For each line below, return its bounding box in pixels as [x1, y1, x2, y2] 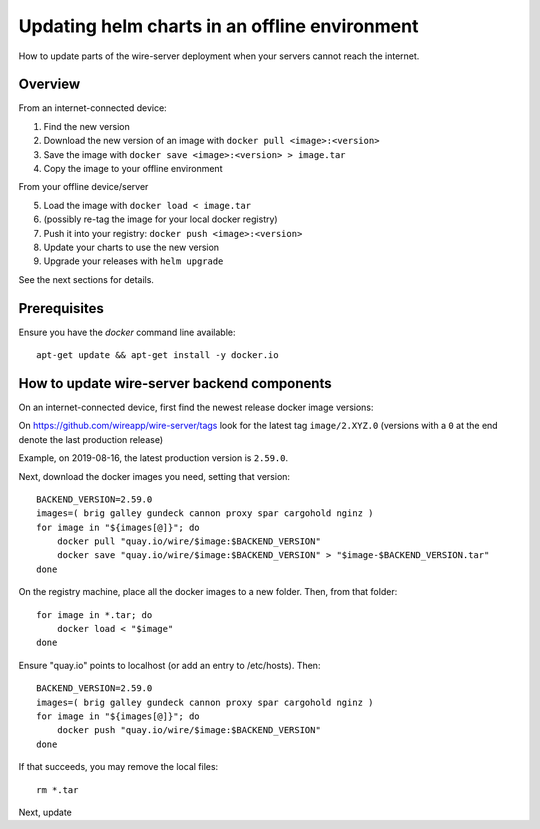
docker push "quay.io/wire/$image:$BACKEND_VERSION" [56, 725, 322, 736]
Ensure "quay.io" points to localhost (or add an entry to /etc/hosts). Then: [18, 659, 321, 671]
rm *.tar [36, 784, 79, 795]
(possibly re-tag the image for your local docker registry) [43, 213, 279, 225]
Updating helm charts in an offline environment [18, 15, 419, 37]
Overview [18, 76, 81, 93]
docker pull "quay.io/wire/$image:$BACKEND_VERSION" [56, 536, 322, 547]
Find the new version [43, 120, 130, 132]
